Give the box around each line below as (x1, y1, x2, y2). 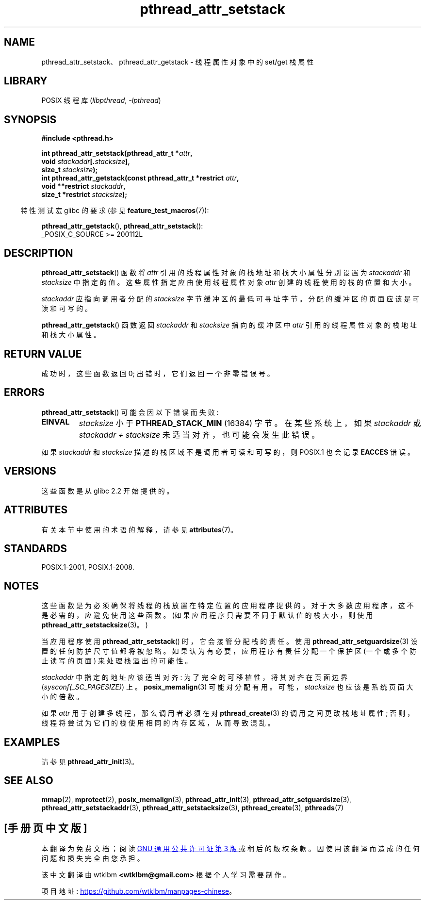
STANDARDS (4, 542, 67, 555)
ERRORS (4, 386, 45, 399)
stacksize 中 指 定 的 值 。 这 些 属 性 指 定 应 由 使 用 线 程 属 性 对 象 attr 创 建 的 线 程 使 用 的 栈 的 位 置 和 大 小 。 (41, 278, 416, 287)
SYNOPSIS (4, 113, 57, 126)
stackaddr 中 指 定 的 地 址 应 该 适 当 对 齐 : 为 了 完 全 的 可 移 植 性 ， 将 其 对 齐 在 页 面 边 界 (41, 673, 348, 682)
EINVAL (41, 416, 70, 427)
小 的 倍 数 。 (41, 692, 83, 701)
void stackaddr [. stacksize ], (41, 157, 130, 166)
